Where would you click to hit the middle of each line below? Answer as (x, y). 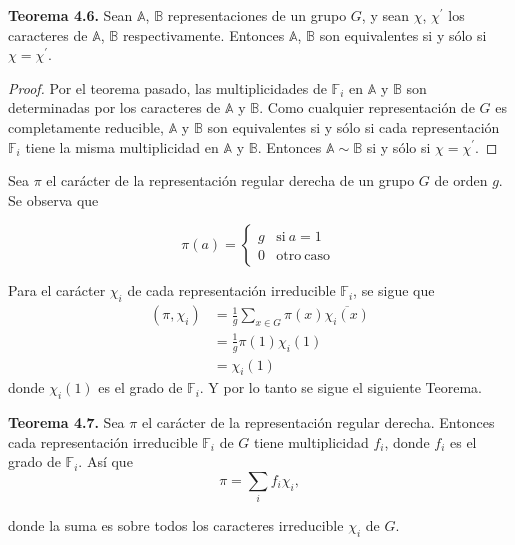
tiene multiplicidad (311, 441)
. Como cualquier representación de (367, 107)
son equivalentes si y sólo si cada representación (353, 126)
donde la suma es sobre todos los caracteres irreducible (176, 525)
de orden (461, 180)
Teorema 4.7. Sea (66, 422)
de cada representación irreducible (231, 290)
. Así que (105, 461)
